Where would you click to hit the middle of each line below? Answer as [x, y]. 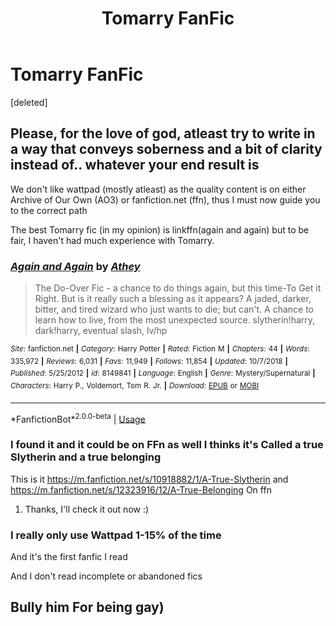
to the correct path [49, 210]
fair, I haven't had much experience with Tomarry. [112, 240]
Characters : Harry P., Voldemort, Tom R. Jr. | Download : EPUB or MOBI [135, 386]
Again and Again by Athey [75, 266]
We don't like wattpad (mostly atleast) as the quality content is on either [158, 189]
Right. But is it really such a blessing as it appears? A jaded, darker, [173, 299]
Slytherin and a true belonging [86, 457]
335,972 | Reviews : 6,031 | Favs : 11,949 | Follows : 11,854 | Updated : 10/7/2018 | [149, 361]
